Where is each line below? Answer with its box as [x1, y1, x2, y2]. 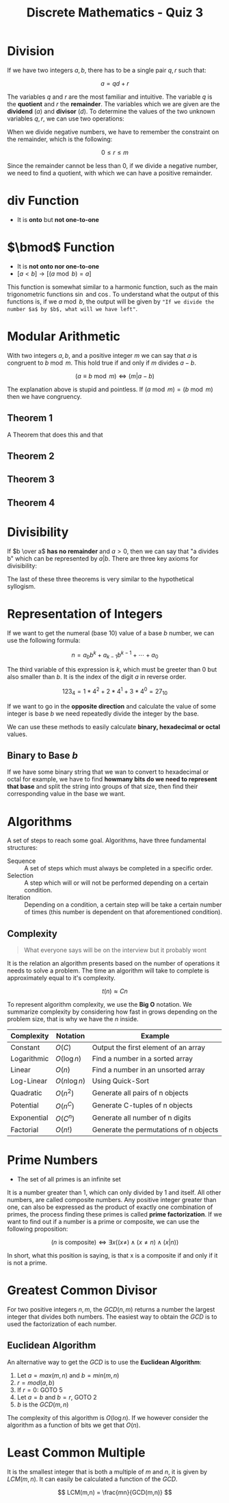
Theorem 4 [7, 497, 55, 509]
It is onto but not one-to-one [16, 215, 99, 223]
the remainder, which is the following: [7, 135, 113, 143]
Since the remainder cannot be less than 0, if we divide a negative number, [7, 161, 218, 169]
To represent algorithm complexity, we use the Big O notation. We [7, 1001, 193, 1009]
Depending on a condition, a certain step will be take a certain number [24, 901, 222, 909]
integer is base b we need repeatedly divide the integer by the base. [7, 709, 200, 718]
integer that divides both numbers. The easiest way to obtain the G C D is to [7, 1312, 217, 1321]
